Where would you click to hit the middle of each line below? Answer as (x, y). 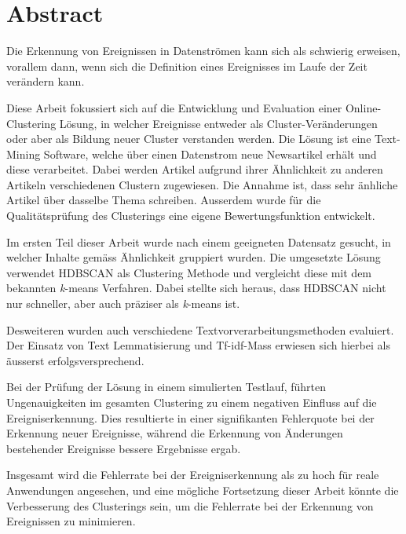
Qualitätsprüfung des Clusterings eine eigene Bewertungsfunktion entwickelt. (191, 216)
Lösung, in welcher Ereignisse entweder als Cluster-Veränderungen (218, 123)
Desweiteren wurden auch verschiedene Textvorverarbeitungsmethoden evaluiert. (200, 329)
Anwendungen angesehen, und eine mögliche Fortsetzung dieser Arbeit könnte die (203, 490)
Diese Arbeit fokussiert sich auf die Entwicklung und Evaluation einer (174, 107)
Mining (24, 154)
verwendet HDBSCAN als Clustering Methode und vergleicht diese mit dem (189, 272)
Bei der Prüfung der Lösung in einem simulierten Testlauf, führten (166, 387)
